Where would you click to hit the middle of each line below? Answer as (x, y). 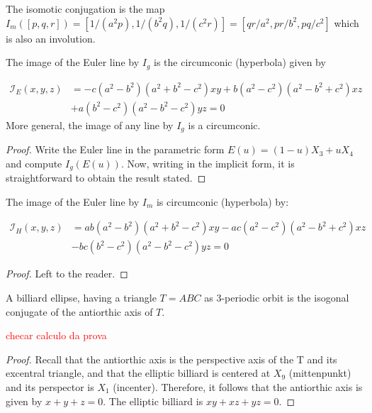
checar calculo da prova (56, 335)
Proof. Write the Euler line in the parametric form (115, 149)
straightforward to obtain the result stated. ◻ (106, 178)
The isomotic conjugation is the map (85, 9)
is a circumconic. (224, 125)
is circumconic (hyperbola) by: (222, 201)
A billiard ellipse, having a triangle (81, 298)
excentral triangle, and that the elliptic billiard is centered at (138, 373)
